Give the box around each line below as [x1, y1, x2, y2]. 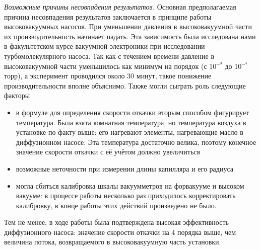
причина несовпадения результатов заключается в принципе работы [4, 11, 212, 22]
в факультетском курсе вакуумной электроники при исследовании [4, 41, 205, 51]
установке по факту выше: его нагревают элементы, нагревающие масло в [16, 127, 243, 137]
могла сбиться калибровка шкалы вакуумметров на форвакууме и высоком [16, 180, 244, 191]
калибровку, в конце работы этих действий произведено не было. [16, 200, 217, 210]
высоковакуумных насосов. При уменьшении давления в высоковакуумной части [4, 21, 252, 32]
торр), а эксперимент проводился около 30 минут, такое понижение [4, 70, 212, 81]
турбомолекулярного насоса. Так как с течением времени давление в [4, 50, 215, 61]
